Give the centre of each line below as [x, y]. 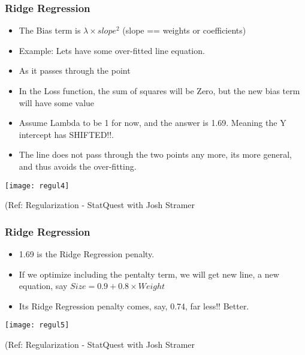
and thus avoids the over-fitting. [78, 166]
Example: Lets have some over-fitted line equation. [112, 50]
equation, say [43, 286]
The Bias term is [50, 30]
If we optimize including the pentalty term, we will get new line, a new [149, 274]
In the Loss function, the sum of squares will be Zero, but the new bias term [159, 91]
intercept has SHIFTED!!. [67, 134]
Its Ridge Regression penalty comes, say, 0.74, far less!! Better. [134, 306]
